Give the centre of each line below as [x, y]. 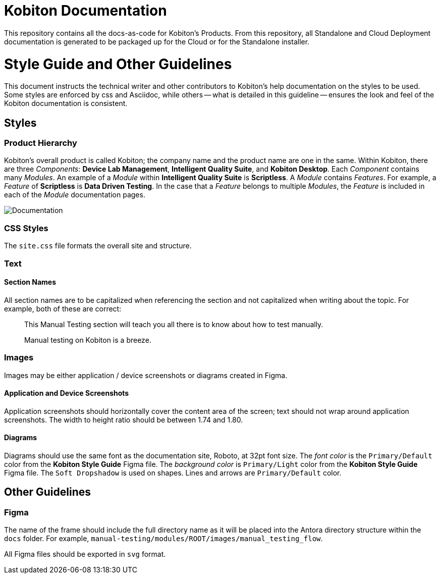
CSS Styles [26, 228]
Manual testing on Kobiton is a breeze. [88, 340]
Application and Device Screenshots [67, 393]
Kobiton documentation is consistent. [66, 103]
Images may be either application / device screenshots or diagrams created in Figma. [146, 375]
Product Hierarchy [41, 143]
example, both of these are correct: [63, 308]
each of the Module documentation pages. [75, 195]
